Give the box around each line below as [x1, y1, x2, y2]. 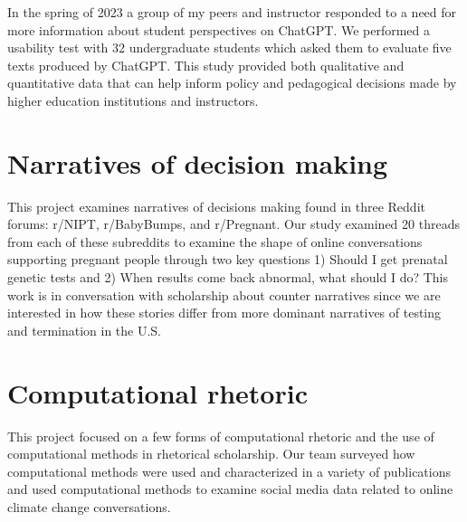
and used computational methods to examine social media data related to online [7, 479, 453, 498]
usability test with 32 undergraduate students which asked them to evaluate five [7, 38, 452, 57]
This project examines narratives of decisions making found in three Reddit [7, 196, 425, 215]
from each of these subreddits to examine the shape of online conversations [7, 232, 423, 251]
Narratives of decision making [7, 144, 388, 181]
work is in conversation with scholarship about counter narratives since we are [7, 285, 441, 304]
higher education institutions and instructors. [7, 90, 259, 109]
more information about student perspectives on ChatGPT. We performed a [7, 20, 431, 39]
